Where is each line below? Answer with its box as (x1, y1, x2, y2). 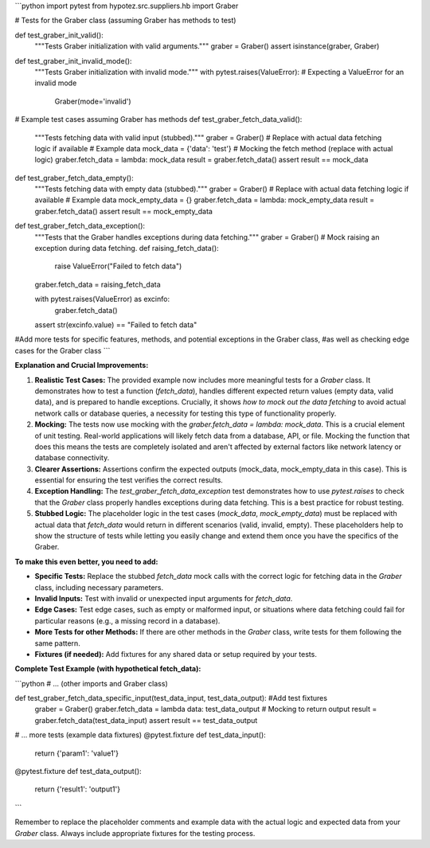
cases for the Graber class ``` (14, 346, 111, 355)
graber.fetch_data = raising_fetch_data (34, 279, 161, 289)
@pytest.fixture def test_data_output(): (14, 767, 143, 776)
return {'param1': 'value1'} (34, 748, 119, 758)
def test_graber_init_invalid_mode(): (14, 56, 132, 65)
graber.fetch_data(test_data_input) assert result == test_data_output (34, 715, 258, 725)
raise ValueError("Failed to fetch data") (54, 261, 182, 271)
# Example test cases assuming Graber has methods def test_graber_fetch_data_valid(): (14, 115, 303, 124)
